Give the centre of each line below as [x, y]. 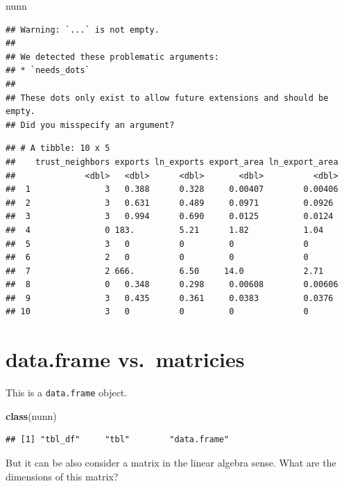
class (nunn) [31, 415]
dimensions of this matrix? [62, 476]
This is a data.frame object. [67, 392]
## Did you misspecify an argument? [90, 125]
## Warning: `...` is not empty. [83, 30]
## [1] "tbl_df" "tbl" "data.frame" [118, 440]
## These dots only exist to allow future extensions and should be [167, 98]
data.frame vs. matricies [125, 359]
